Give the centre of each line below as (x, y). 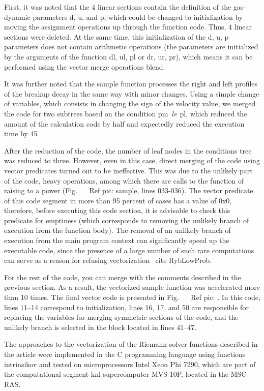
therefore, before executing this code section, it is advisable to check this (117, 210)
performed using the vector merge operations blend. (85, 66)
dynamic (17, 17)
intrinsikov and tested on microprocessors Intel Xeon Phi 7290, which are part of (130, 364)
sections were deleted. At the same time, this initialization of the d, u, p (116, 36)
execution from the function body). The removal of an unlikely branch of (118, 230)
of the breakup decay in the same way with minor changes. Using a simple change (132, 93)
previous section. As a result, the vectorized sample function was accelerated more (132, 287)
